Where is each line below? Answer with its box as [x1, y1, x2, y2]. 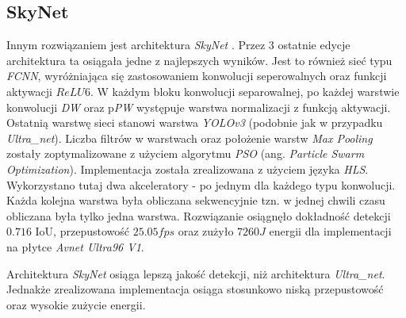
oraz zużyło [178, 223, 234, 239]
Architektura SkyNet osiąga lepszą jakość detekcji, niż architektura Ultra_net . [6, 265, 385, 282]
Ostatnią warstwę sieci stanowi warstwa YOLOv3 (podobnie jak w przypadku [6, 114, 383, 131]
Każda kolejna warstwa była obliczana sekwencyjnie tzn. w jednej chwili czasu [6, 192, 385, 209]
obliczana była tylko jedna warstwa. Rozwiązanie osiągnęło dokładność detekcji [6, 207, 391, 224]
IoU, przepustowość [35, 223, 129, 239]
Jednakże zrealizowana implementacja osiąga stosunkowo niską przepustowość [6, 281, 384, 297]
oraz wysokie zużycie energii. [6, 296, 146, 312]
